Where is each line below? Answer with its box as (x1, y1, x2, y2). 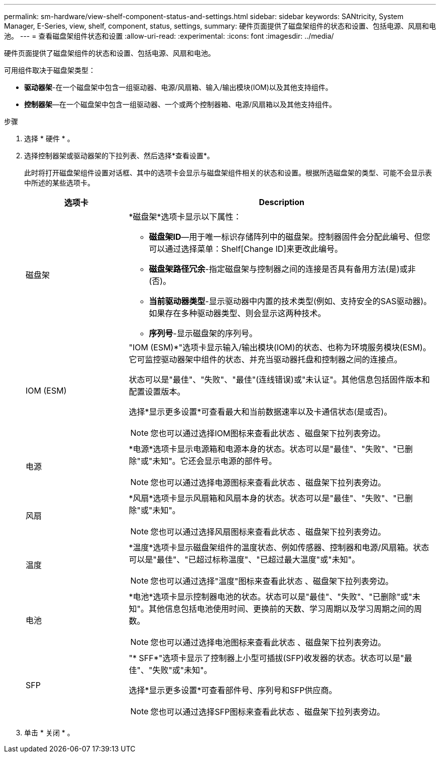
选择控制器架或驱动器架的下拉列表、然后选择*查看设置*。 (24, 151, 214, 160)
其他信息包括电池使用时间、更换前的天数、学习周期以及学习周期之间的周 (148, 604, 422, 614)
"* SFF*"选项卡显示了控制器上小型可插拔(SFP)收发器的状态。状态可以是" (129, 653, 404, 663)
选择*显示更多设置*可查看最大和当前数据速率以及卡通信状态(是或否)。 (129, 407, 392, 417)
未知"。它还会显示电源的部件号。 (152, 456, 277, 466)
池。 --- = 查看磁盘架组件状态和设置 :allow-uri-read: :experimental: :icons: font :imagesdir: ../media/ (4, 32, 334, 40)
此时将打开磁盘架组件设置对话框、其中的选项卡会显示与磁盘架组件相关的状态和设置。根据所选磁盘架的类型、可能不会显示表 (24, 168, 432, 177)
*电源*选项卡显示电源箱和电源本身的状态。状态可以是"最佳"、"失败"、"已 (129, 444, 405, 454)
